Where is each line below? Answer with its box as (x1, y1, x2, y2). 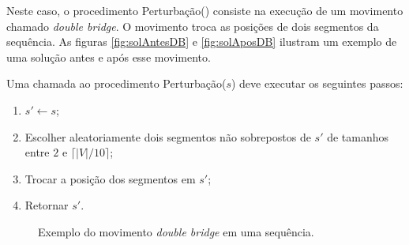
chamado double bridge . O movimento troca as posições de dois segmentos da (6, 17, 379, 34)
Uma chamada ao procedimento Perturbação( (6, 75, 227, 92)
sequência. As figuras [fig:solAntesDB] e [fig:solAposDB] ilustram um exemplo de (6, 33, 397, 50)
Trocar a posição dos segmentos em (24, 170, 196, 187)
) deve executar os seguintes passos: (231, 75, 403, 92)
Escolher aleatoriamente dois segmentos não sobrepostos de (24, 128, 311, 145)
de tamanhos (327, 128, 389, 145)
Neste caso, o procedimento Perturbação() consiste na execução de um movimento (6, 2, 403, 18)
